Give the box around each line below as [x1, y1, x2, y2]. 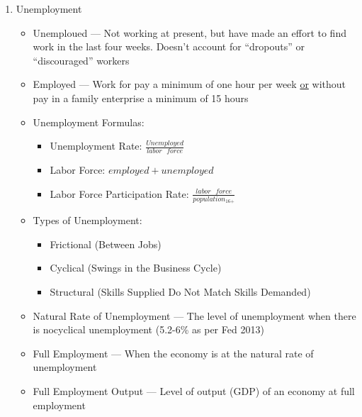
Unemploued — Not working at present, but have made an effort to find [33, 25, 346, 40]
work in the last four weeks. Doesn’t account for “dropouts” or [33, 39, 305, 54]
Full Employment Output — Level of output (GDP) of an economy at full [33, 384, 355, 399]
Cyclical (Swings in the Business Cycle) [50, 260, 222, 275]
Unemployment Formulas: [33, 114, 145, 129]
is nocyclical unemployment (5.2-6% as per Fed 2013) [33, 322, 264, 337]
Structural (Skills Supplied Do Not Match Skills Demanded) [50, 284, 311, 299]
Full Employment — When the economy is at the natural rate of [33, 345, 314, 360]
